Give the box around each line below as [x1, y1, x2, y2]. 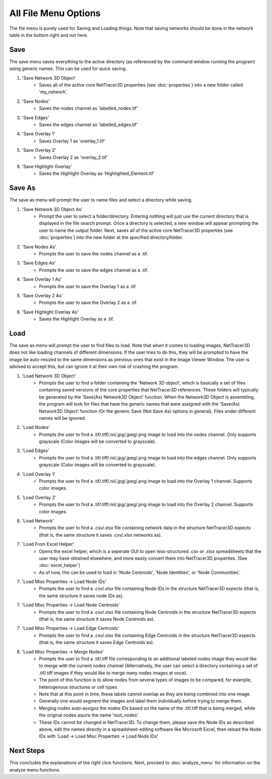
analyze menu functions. [9, 766, 60, 773]
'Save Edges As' [22, 260, 56, 266]
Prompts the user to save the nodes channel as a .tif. [39, 250, 148, 256]
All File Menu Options [9, 8, 101, 19]
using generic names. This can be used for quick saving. [9, 66, 127, 72]
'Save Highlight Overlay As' [22, 309, 79, 315]
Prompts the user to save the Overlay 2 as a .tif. [39, 300, 138, 306]
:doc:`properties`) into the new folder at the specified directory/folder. [39, 234, 183, 240]
